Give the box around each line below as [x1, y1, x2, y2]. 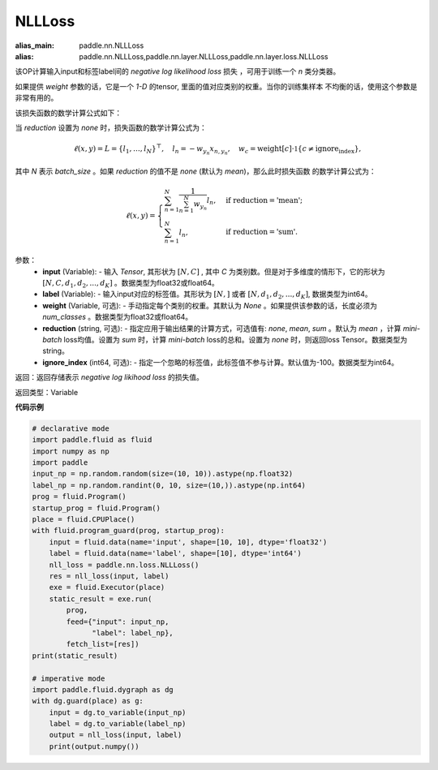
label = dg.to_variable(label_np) [49, 719, 187, 729]
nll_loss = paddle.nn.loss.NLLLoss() [49, 560, 200, 570]
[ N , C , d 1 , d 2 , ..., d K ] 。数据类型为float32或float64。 [42, 278, 219, 290]
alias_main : [15, 41, 54, 50]
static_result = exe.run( [49, 594, 152, 604]
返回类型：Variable [15, 387, 79, 397]
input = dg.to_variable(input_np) [49, 708, 187, 717]
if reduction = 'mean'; [225, 196, 303, 204]
